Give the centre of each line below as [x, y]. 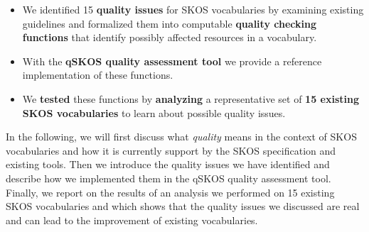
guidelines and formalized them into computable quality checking [169, 23]
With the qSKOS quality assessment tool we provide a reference [172, 61]
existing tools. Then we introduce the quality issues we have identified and [168, 164]
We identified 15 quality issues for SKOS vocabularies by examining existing [193, 9]
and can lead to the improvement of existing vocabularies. [132, 220]
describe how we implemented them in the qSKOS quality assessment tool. [169, 178]
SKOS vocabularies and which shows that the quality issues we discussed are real [183, 206]
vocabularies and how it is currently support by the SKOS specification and [171, 150]
